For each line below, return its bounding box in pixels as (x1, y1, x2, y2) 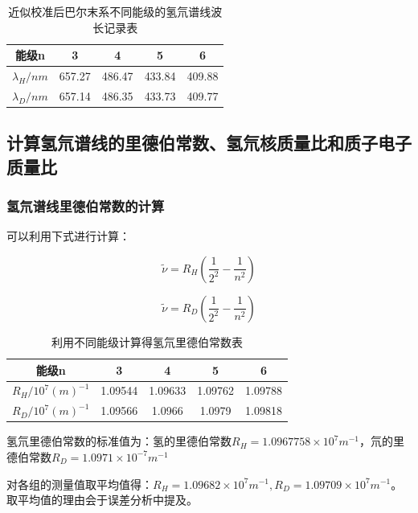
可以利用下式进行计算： (6, 228, 130, 244)
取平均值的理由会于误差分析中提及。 (6, 491, 198, 508)
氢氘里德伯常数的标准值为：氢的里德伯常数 (6, 433, 232, 449)
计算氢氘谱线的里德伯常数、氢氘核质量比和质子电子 (6, 130, 412, 155)
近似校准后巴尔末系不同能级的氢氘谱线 (8, 3, 211, 19)
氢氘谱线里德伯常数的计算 (6, 196, 165, 216)
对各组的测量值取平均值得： (6, 475, 153, 492)
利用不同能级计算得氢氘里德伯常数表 (51, 333, 243, 350)
